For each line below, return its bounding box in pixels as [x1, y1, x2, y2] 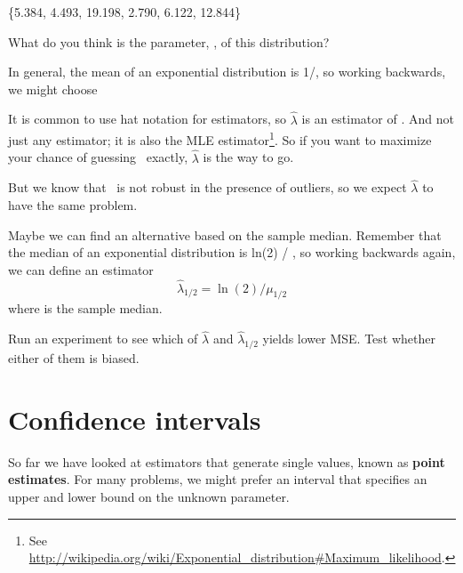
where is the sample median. [8, 299, 163, 318]
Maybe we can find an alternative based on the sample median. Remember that [8, 225, 442, 244]
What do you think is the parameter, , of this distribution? [8, 32, 330, 51]
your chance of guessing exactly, [8, 148, 188, 166]
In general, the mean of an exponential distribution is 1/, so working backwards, [8, 62, 446, 81]
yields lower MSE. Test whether [262, 329, 435, 348]
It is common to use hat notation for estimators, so [8, 109, 287, 128]
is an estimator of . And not [301, 109, 454, 128]
